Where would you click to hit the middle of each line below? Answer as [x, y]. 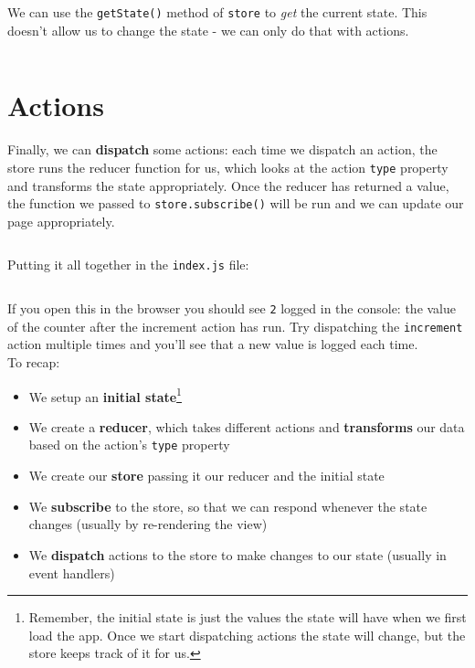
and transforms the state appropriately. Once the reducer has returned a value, [228, 185]
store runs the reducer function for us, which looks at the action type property [228, 167]
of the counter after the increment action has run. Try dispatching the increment [235, 326]
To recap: [34, 362]
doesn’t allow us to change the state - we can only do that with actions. [208, 30]
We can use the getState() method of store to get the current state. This [217, 12]
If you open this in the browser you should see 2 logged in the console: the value [232, 308]
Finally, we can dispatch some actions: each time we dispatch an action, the [222, 149]
